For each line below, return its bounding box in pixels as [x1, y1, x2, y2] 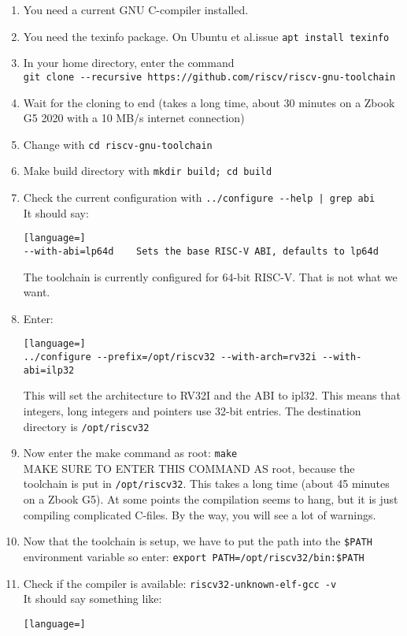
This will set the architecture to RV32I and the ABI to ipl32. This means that [23, 387, 401, 404]
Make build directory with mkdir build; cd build [23, 162, 272, 179]
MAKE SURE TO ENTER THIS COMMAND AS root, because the [23, 459, 355, 476]
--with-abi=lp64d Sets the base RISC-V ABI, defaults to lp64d [23, 245, 379, 257]
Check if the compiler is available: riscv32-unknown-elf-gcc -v [23, 575, 337, 591]
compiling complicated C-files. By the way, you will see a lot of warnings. [23, 506, 376, 523]
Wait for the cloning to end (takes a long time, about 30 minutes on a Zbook [23, 94, 395, 110]
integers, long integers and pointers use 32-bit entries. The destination [23, 402, 361, 418]
